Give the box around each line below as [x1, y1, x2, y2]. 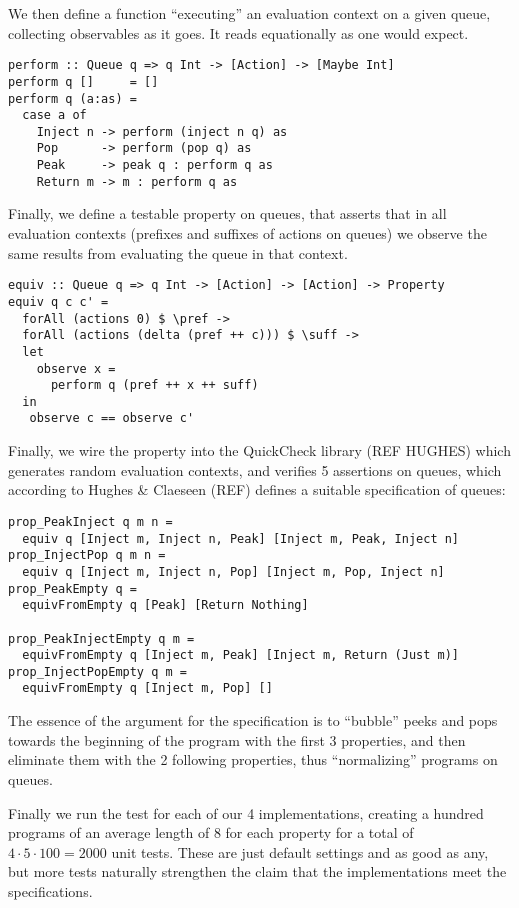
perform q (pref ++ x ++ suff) [50, 378, 259, 393]
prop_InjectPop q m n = [8, 548, 166, 563]
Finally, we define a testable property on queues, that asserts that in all [8, 203, 447, 224]
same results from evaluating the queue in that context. [8, 242, 348, 263]
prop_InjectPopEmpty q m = [8, 664, 187, 679]
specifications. [8, 880, 93, 901]
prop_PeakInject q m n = [8, 514, 173, 529]
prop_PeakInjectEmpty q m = [8, 631, 195, 646]
